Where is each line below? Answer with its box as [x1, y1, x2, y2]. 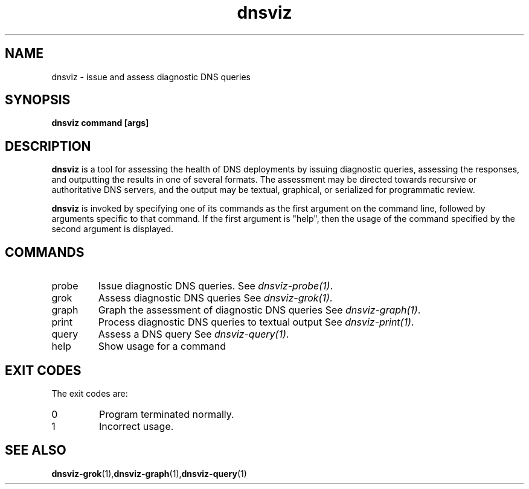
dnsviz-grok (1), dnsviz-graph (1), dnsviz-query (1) [51, 468, 247, 479]
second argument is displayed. [51, 224, 174, 235]
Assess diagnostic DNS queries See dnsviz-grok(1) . [98, 292, 333, 304]
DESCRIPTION [5, 138, 91, 154]
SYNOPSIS [5, 92, 71, 108]
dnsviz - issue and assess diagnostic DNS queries [51, 71, 251, 82]
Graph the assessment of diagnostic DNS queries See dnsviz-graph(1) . [98, 304, 421, 317]
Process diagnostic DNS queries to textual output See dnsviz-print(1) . [98, 316, 414, 329]
